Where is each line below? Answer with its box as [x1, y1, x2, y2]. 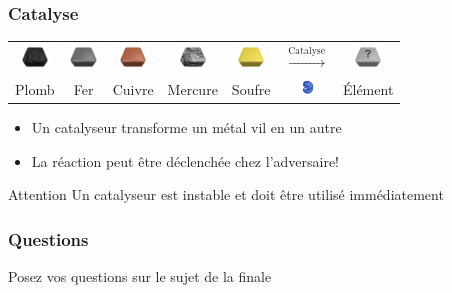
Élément [342, 78, 394, 99]
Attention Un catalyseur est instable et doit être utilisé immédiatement [8, 184, 444, 205]
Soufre [231, 78, 271, 99]
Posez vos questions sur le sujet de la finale [8, 266, 272, 287]
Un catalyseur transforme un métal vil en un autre [31, 117, 342, 138]
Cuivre [112, 78, 154, 99]
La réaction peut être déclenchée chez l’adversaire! [31, 150, 340, 171]
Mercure [167, 78, 218, 99]
